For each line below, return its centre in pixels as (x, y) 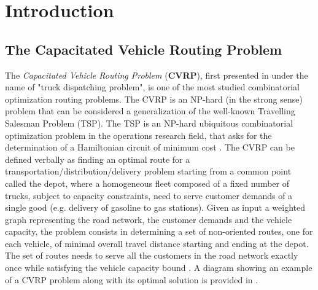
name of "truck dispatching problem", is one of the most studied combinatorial (152, 87)
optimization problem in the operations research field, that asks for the (138, 135)
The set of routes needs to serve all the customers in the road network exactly (152, 255)
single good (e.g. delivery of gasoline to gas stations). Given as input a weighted (155, 207)
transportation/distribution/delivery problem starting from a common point (148, 171)
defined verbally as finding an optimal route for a (98, 159)
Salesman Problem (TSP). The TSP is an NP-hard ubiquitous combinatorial (149, 123)
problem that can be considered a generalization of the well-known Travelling (150, 111)
